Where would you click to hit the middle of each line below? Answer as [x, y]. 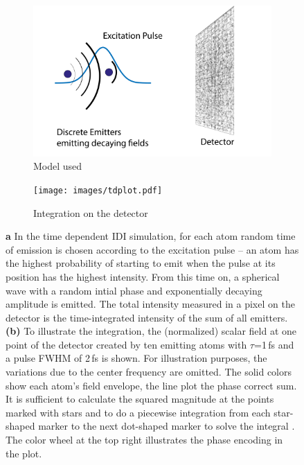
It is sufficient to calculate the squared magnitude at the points [140, 399]
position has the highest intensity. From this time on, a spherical [143, 276]
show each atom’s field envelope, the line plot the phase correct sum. [151, 385]
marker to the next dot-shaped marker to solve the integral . [167, 426]
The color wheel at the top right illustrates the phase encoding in [144, 440]
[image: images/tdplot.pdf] [98, 190]
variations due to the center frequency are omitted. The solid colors [149, 372]
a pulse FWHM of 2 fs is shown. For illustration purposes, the [136, 358]
